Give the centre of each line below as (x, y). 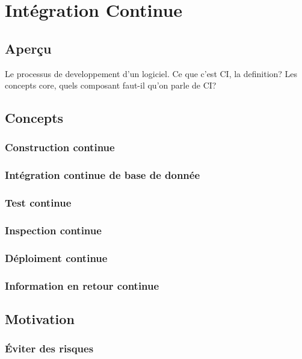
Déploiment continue (56, 258)
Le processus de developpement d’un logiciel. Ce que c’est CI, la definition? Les (151, 73)
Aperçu (28, 48)
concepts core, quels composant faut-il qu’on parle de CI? (111, 85)
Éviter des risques (49, 348)
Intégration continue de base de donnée (103, 175)
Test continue (38, 203)
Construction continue (60, 147)
